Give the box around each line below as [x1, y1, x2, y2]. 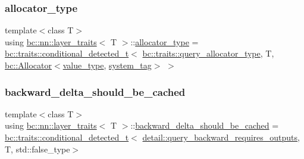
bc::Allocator [5, 59, 52, 71]
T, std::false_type [5, 142, 70, 155]
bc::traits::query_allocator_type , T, [142, 47, 274, 60]
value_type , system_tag [62, 59, 152, 71]
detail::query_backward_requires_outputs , [142, 131, 300, 143]
